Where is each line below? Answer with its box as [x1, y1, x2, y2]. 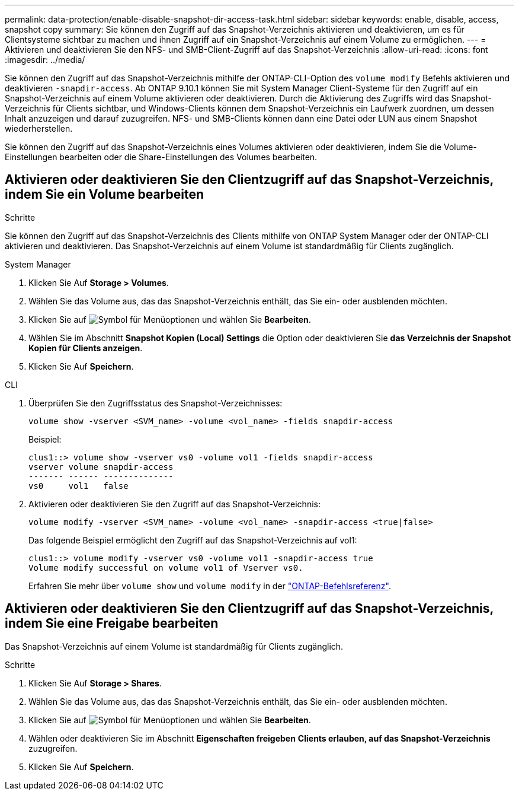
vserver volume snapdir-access [28, 462, 174, 472]
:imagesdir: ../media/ [5, 55, 85, 65]
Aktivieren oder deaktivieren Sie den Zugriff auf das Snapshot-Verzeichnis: [28, 498, 321, 509]
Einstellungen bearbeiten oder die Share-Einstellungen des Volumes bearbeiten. [5, 152, 318, 162]
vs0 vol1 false [28, 481, 129, 491]
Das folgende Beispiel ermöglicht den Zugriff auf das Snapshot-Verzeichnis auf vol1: [28, 535, 357, 545]
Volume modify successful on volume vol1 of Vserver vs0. [28, 562, 303, 573]
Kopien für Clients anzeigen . [28, 342, 143, 353]
